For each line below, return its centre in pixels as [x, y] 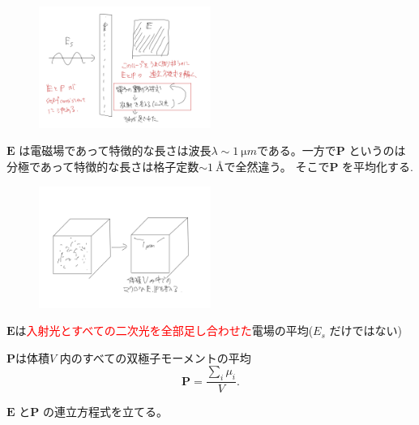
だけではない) [366, 331]
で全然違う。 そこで [277, 167]
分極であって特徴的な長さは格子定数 [103, 167]
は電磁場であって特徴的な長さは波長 [115, 150]
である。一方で [296, 150]
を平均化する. [378, 167]
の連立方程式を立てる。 [105, 412]
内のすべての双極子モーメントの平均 [155, 357]
